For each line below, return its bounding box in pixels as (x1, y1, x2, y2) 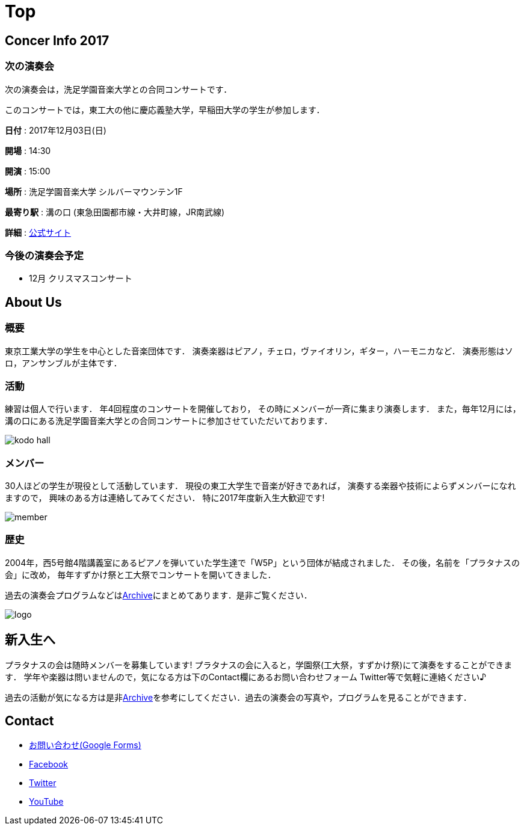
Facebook (29, 759, 68, 770)
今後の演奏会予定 (5, 249, 84, 262)
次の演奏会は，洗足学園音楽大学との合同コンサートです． (5, 84, 232, 94)
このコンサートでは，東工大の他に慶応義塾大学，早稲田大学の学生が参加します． (5, 104, 325, 115)
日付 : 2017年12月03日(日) (5, 124, 106, 135)
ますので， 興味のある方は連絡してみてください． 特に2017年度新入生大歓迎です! (5, 493, 325, 503)
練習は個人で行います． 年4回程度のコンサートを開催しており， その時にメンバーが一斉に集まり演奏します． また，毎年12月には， (5, 404, 521, 414)
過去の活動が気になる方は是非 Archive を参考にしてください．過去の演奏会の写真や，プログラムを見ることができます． (5, 692, 472, 702)
